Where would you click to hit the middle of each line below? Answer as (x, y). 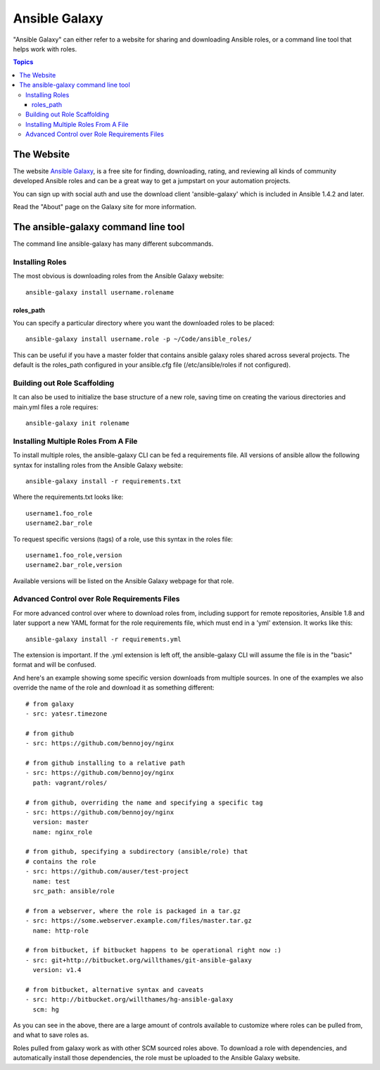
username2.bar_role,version (74, 565)
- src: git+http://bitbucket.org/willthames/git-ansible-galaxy (139, 960)
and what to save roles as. (51, 1035)
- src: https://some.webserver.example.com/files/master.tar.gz (139, 921)
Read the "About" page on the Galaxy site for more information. (105, 207)
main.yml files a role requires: (56, 407)
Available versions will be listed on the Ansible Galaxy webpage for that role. (123, 580)
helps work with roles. (45, 49)
